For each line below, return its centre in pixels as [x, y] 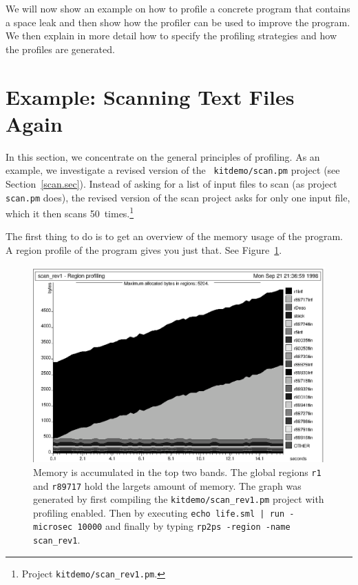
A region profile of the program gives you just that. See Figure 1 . [144, 250]
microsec [53, 527]
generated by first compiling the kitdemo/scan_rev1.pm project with [179, 499]
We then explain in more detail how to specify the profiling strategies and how [171, 36]
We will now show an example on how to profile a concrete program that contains [178, 8]
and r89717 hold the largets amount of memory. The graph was [167, 485]
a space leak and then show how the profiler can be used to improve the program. [178, 22]
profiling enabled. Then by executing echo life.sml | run [159, 512]
